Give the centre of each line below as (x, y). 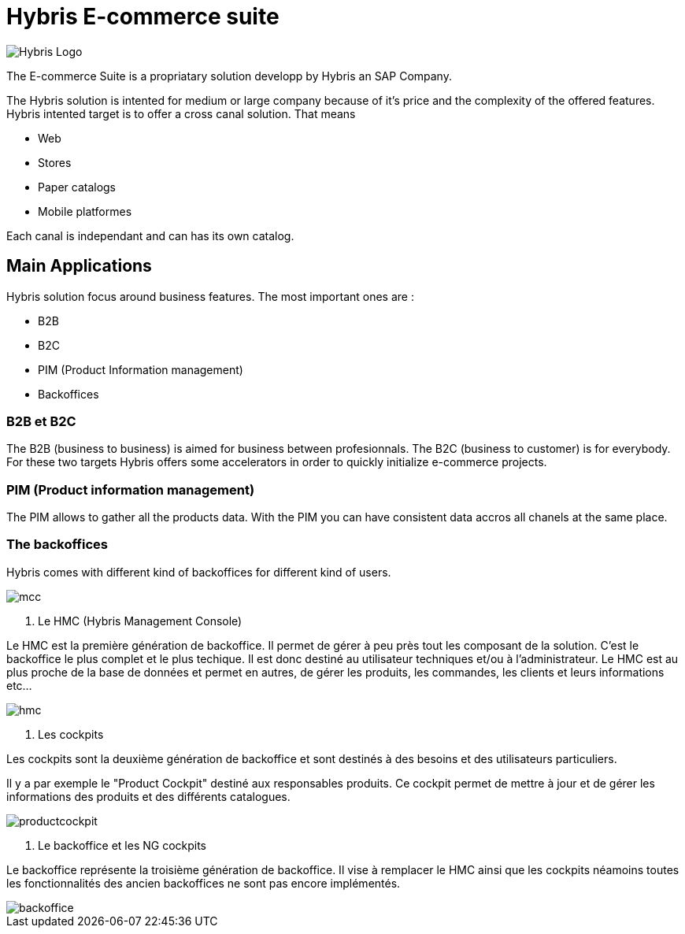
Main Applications (79, 266)
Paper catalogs (77, 187)
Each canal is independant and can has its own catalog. (150, 235)
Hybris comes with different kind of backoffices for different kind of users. (199, 572)
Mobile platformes (85, 211)
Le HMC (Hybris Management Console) (140, 621)
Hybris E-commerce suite (143, 17)
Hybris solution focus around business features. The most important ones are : (210, 296)
